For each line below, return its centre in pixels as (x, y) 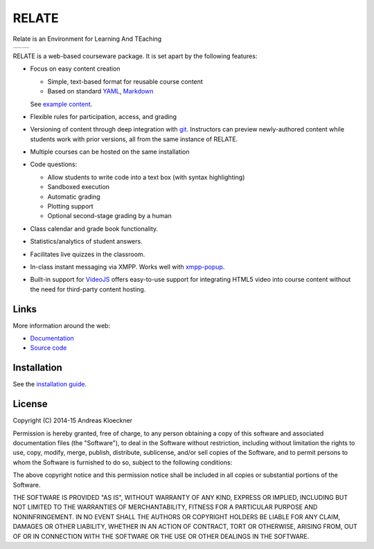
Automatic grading (74, 197)
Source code (48, 348)
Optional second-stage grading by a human (110, 216)
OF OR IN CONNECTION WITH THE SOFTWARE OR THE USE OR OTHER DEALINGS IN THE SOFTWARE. (161, 536)
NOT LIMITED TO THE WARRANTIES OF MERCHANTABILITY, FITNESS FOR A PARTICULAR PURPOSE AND (165, 507)
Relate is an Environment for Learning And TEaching (87, 39)
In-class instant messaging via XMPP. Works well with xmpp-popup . (127, 267)
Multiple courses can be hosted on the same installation (110, 152)
